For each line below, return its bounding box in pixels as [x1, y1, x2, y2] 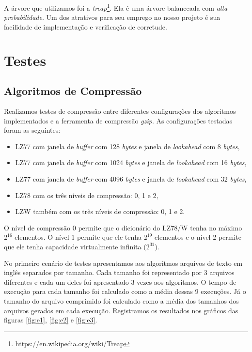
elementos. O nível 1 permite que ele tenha [15, 232, 142, 242]
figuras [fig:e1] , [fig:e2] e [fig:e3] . [4, 315, 97, 325]
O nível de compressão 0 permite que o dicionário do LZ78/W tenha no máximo [4, 222, 242, 232]
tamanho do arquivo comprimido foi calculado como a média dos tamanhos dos [4, 295, 239, 306]
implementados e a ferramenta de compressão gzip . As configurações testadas [4, 115, 233, 125]
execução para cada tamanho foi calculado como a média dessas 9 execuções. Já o [4, 286, 246, 296]
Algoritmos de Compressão [4, 83, 142, 98]
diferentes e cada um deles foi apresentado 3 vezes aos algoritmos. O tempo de [4, 276, 236, 287]
